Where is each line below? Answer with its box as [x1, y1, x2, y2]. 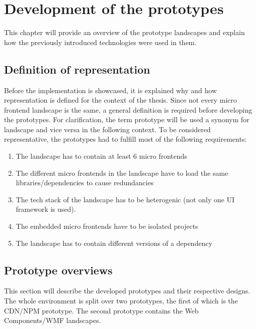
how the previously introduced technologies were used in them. [4, 37, 197, 47]
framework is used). [16, 204, 76, 214]
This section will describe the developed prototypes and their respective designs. [4, 285, 250, 296]
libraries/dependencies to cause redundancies [16, 177, 154, 188]
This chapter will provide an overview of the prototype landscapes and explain [4, 27, 245, 38]
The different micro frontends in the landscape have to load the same [16, 167, 228, 178]
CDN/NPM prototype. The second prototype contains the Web [4, 305, 199, 315]
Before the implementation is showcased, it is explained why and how [4, 85, 217, 95]
